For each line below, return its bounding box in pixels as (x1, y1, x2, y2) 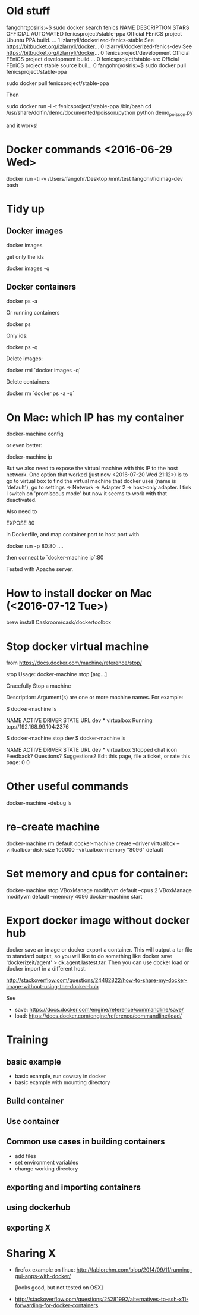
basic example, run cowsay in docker (14, 1072, 106, 1080)
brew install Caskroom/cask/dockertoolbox (6, 619, 112, 626)
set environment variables (14, 1159, 79, 1166)
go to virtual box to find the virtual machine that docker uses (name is (6, 478, 176, 485)
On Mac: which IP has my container (6, 410, 184, 424)
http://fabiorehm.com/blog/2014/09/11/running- (76, 1266, 192, 1273)
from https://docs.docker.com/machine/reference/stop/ (6, 659, 143, 667)
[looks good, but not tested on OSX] (14, 1283, 103, 1291)
